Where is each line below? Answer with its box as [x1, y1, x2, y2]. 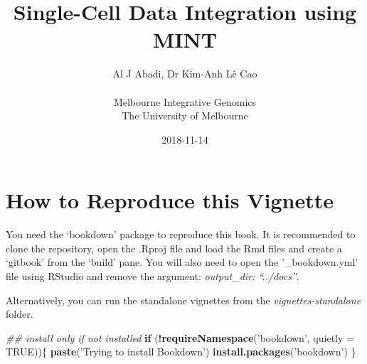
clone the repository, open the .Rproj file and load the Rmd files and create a [6, 240, 342, 255]
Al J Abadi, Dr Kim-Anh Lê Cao [112, 66, 257, 81]
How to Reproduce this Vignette [6, 186, 334, 215]
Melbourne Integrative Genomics [113, 94, 257, 109]
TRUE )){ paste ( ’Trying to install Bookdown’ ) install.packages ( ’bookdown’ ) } [6, 344, 356, 359]
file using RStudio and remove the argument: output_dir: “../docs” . [6, 269, 299, 283]
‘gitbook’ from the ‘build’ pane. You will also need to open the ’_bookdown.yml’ [6, 255, 358, 269]
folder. [6, 306, 33, 321]
